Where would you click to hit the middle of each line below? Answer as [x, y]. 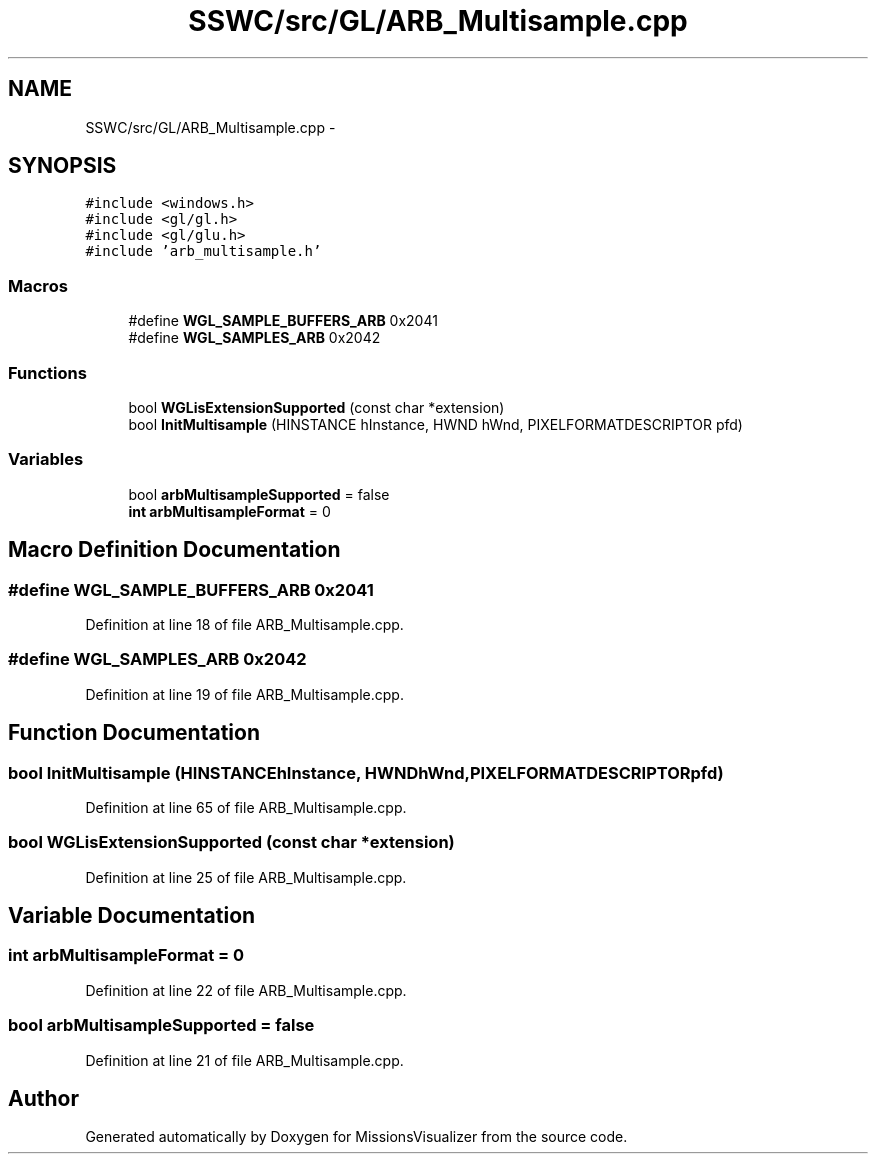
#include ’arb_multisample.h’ [203, 251]
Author [43, 1099]
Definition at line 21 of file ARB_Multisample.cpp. [244, 1060]
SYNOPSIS [62, 166]
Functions [47, 372]
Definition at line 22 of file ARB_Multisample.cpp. [246, 990]
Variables [46, 459]
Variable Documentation [132, 916]
